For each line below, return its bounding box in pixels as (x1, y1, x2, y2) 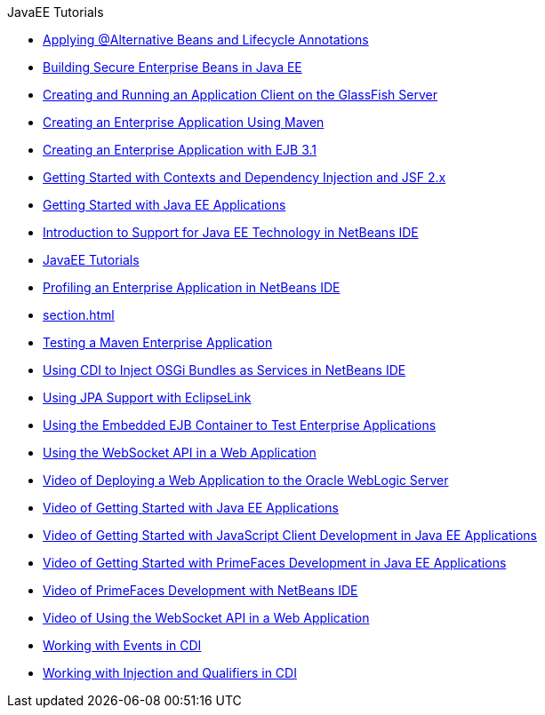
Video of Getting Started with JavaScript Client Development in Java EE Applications (43, 528, 538, 543)
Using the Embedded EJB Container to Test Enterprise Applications (43, 417, 437, 433)
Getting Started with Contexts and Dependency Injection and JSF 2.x (43, 170, 446, 185)
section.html (43, 307, 115, 322)
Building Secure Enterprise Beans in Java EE (43, 60, 302, 75)
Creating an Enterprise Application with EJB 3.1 (43, 142, 317, 157)
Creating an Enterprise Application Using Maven (43, 115, 325, 130)
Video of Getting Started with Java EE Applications (43, 500, 339, 515)
